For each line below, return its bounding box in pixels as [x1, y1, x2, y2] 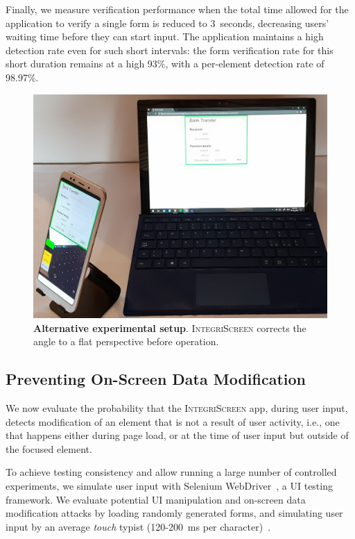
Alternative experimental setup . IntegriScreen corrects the [33, 320, 306, 335]
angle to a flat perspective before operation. [33, 334, 219, 349]
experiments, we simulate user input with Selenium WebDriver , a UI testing [6, 479, 333, 493]
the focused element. [6, 441, 92, 456]
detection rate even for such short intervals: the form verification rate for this [6, 42, 334, 57]
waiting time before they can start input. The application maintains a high [6, 29, 324, 44]
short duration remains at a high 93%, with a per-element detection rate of [6, 56, 324, 71]
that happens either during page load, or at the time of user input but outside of [6, 428, 349, 442]
